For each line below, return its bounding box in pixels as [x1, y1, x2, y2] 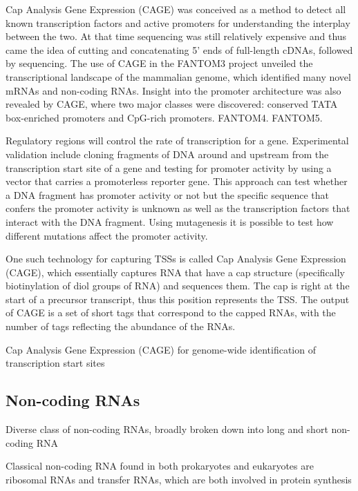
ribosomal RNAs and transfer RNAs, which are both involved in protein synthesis [6, 472, 352, 486]
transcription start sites [6, 356, 105, 370]
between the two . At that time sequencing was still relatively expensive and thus [6, 29, 347, 44]
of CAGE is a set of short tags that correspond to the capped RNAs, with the [6, 305, 336, 320]
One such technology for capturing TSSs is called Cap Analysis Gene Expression [6, 251, 346, 266]
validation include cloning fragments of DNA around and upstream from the [6, 146, 329, 161]
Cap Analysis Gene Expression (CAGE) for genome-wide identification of [6, 342, 316, 356]
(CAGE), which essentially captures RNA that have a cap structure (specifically [6, 264, 345, 279]
